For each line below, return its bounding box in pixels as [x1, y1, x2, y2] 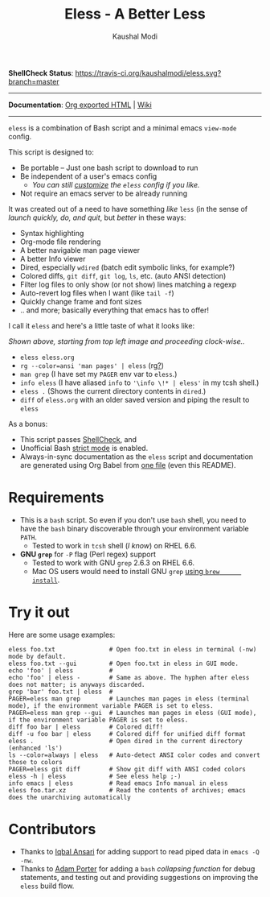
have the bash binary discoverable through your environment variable [19, 523, 249, 533]
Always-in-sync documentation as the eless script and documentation [19, 452, 254, 461]
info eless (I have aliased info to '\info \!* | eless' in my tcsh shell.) [19, 378, 260, 387]
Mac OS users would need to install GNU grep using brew [31, 566, 220, 576]
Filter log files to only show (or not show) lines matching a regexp [19, 279, 237, 289]
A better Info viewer [19, 254, 86, 263]
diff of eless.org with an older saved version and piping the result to [19, 395, 250, 404]
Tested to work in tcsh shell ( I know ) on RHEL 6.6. [31, 540, 197, 550]
